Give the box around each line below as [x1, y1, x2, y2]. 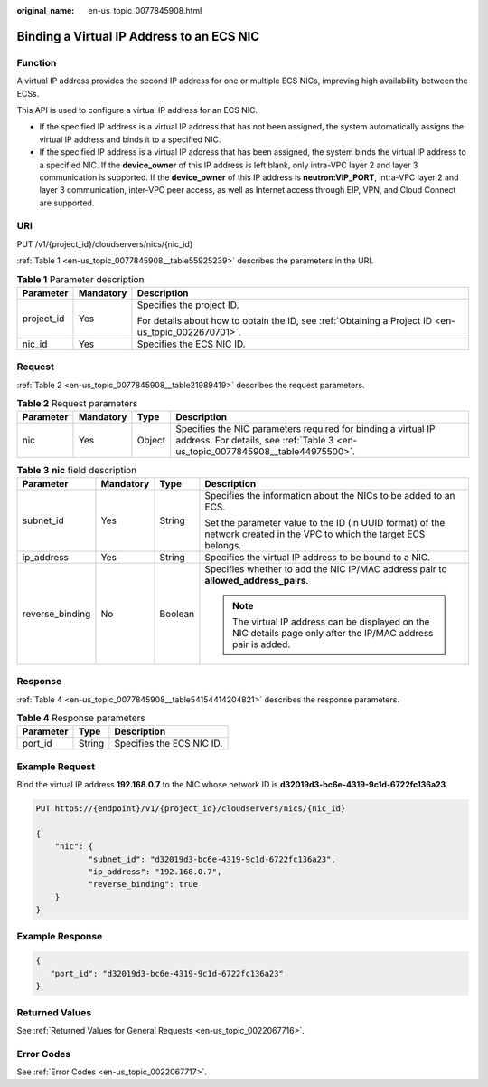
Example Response [16, 930, 103, 942]
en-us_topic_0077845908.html [88, 5, 202, 15]
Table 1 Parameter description [16, 272, 145, 285]
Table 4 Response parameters [16, 711, 145, 724]
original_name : [16, 5, 75, 15]
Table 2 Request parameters [16, 397, 138, 410]
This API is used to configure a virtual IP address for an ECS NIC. [16, 104, 258, 115]
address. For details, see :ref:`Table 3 [175, 434, 334, 447]
